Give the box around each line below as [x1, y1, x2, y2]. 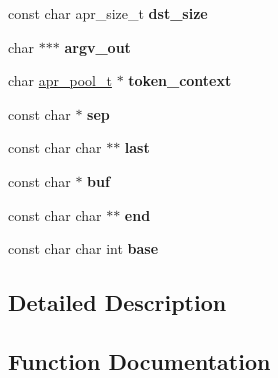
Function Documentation [8, 345, 271, 376]
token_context [128, 70, 232, 91]
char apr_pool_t [8, 70, 112, 91]
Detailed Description [8, 287, 227, 318]
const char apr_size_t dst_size [8, 3, 208, 23]
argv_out [64, 36, 131, 57]
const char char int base [8, 238, 159, 259]
